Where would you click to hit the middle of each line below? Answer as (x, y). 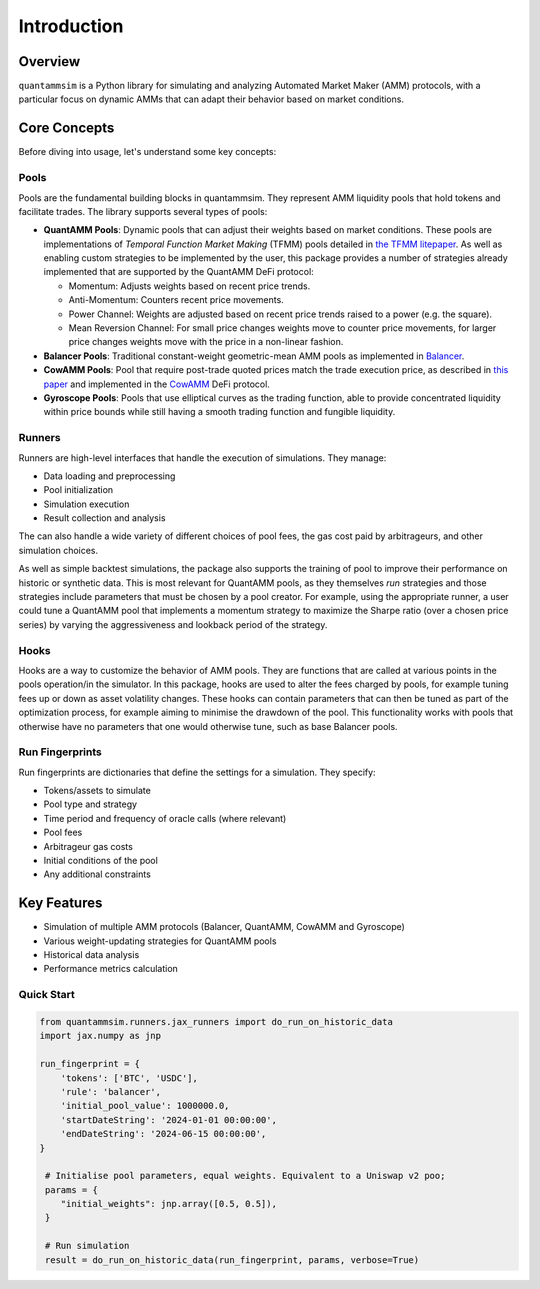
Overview (49, 61)
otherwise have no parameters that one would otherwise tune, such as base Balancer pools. (208, 726)
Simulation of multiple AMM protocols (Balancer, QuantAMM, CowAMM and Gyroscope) (224, 927)
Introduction (71, 26)
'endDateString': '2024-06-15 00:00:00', (163, 1134)
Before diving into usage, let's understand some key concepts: (147, 152)
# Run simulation (87, 1246)
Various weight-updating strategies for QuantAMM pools (160, 941)
